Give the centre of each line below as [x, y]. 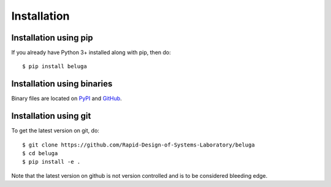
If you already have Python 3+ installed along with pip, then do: [91, 53]
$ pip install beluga [55, 67]
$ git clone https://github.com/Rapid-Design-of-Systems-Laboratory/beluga [139, 145]
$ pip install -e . [51, 162]
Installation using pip [52, 38]
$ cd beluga [40, 154]
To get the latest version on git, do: [55, 131]
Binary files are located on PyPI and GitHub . [67, 99]
